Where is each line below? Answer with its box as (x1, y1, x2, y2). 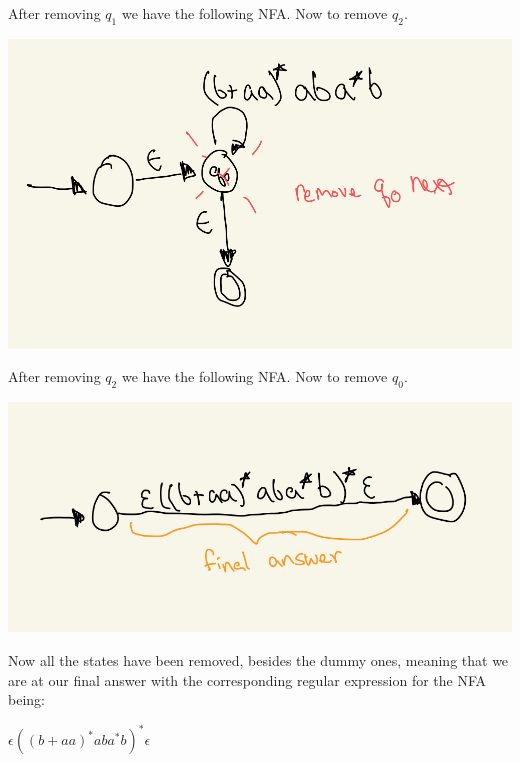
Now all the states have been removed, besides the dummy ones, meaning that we (8, 650, 509, 671)
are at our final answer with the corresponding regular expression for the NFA (8, 669, 487, 690)
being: (8, 689, 45, 710)
